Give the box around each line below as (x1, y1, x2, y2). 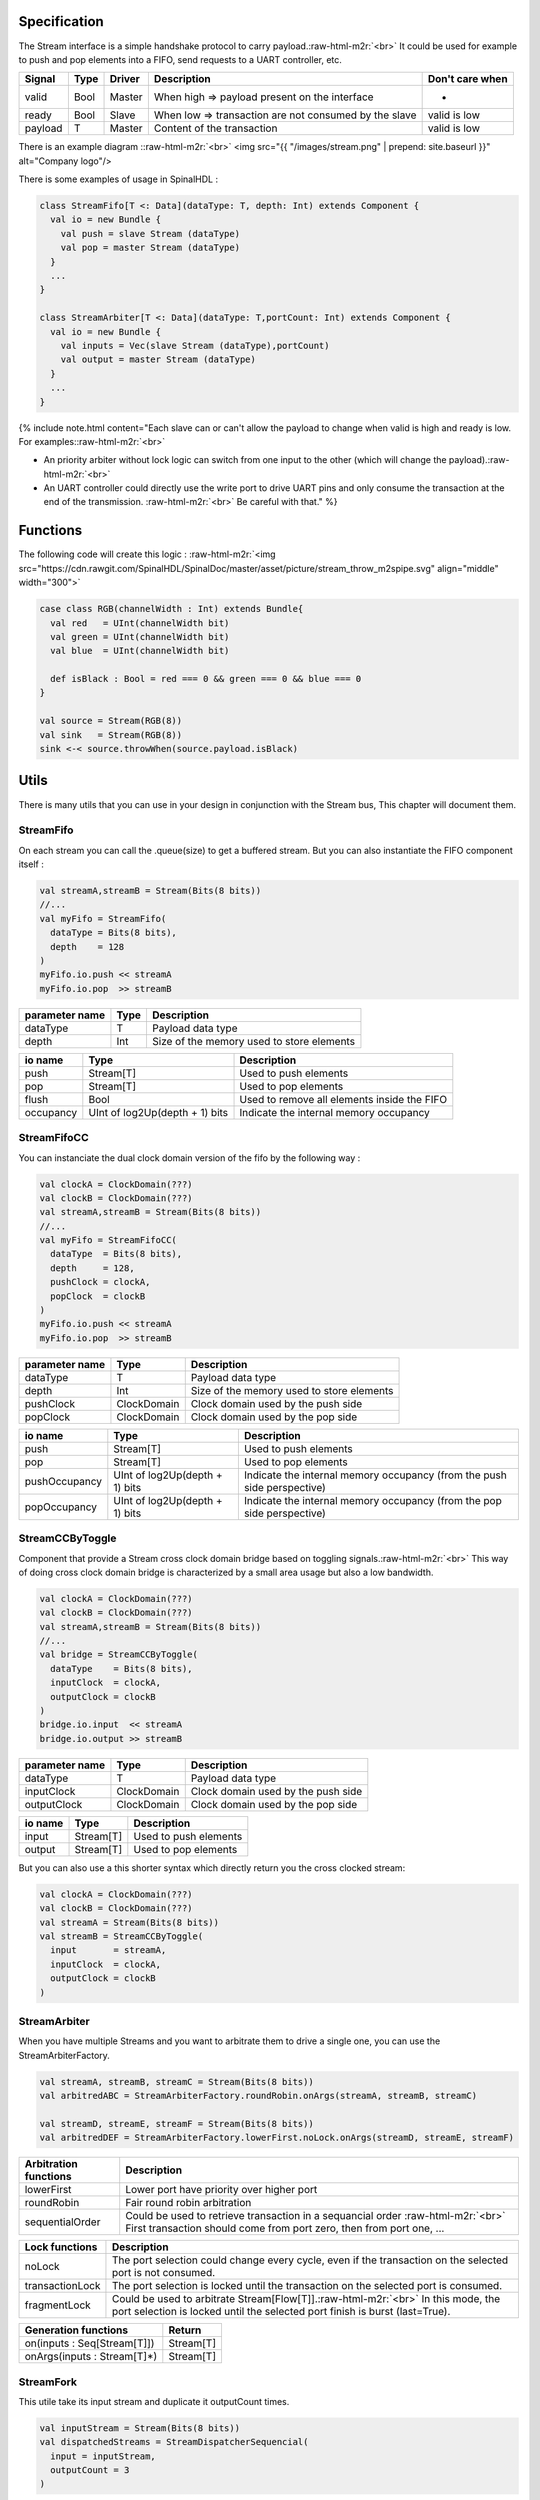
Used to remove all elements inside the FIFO (239, 1092, 448, 1106)
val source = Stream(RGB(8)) (39, 715, 183, 727)
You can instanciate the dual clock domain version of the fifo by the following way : (18, 1151, 361, 1164)
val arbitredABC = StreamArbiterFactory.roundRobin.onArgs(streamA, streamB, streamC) (39, 2090, 478, 2102)
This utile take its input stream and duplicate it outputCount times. (18, 2395, 290, 2407)
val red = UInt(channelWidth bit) (50, 617, 230, 629)
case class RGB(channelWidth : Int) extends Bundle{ (39, 603, 304, 615)
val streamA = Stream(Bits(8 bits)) (39, 1916, 220, 1928)
